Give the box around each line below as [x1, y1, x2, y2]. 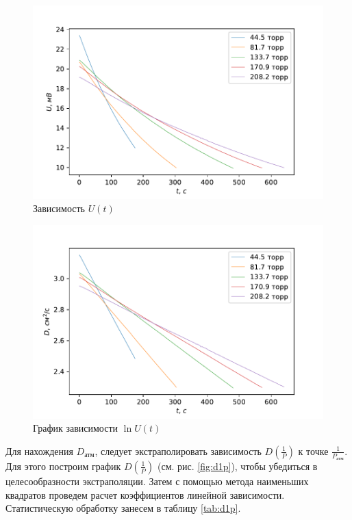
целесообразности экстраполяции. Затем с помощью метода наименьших [5, 473, 309, 488]
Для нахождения [5, 443, 73, 458]
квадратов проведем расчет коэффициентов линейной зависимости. [5, 487, 285, 502]
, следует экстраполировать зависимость [95, 443, 262, 458]
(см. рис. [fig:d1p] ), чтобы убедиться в [158, 458, 318, 473]
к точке [298, 443, 329, 458]
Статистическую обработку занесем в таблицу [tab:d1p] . [5, 501, 241, 515]
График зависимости [33, 421, 118, 435]
